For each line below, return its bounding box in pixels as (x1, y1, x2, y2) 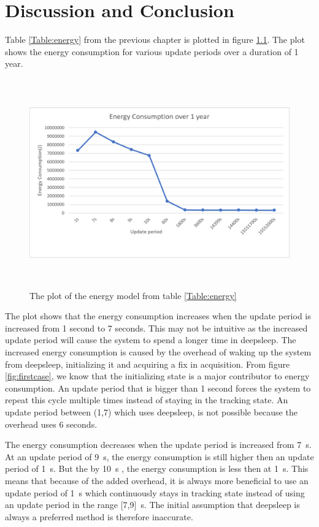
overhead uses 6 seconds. (5, 417, 98, 430)
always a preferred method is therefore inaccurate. (5, 510, 193, 523)
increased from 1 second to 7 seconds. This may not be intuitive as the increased (5, 321, 308, 334)
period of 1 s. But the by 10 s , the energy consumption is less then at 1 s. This (5, 462, 309, 475)
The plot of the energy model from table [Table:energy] (29, 289, 237, 301)
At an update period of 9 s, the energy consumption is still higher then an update (5, 450, 314, 463)
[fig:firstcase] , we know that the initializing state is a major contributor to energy (5, 370, 310, 382)
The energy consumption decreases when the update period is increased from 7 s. (5, 438, 312, 451)
